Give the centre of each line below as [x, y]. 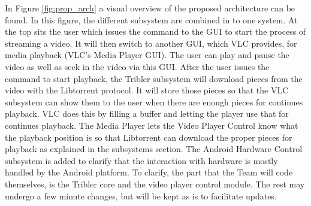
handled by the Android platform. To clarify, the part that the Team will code [149, 172]
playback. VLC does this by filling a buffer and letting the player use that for [147, 113]
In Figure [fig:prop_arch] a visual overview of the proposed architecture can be [150, 8]
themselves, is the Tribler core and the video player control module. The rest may [155, 184]
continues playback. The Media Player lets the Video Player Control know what [152, 125]
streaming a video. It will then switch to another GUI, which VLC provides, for [151, 43]
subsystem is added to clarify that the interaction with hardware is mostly [141, 160]
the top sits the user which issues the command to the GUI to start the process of [155, 31]
